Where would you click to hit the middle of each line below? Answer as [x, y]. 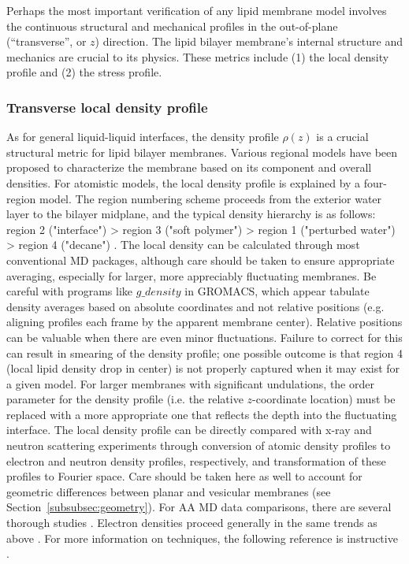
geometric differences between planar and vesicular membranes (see [169, 491]
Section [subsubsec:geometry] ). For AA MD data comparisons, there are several [199, 507]
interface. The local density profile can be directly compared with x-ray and [189, 430]
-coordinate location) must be [324, 399]
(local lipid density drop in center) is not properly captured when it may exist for [203, 368]
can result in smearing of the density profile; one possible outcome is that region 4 [205, 352]
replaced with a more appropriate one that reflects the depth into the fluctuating [202, 414]
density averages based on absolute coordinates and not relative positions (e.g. [195, 306]
